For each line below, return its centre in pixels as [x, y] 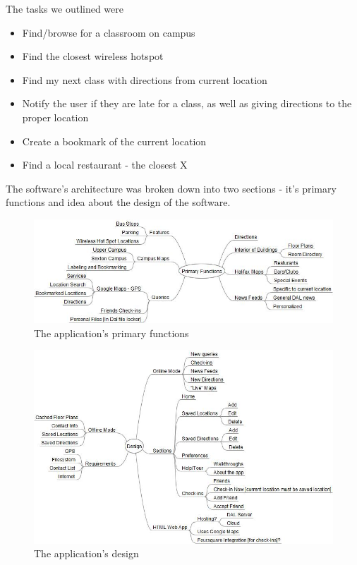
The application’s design [86, 553]
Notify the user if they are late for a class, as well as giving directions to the [187, 103]
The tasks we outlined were [65, 8]
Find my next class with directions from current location [145, 79]
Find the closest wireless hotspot [93, 56]
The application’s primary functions [111, 333]
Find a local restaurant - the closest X [105, 165]
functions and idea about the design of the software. [118, 202]
